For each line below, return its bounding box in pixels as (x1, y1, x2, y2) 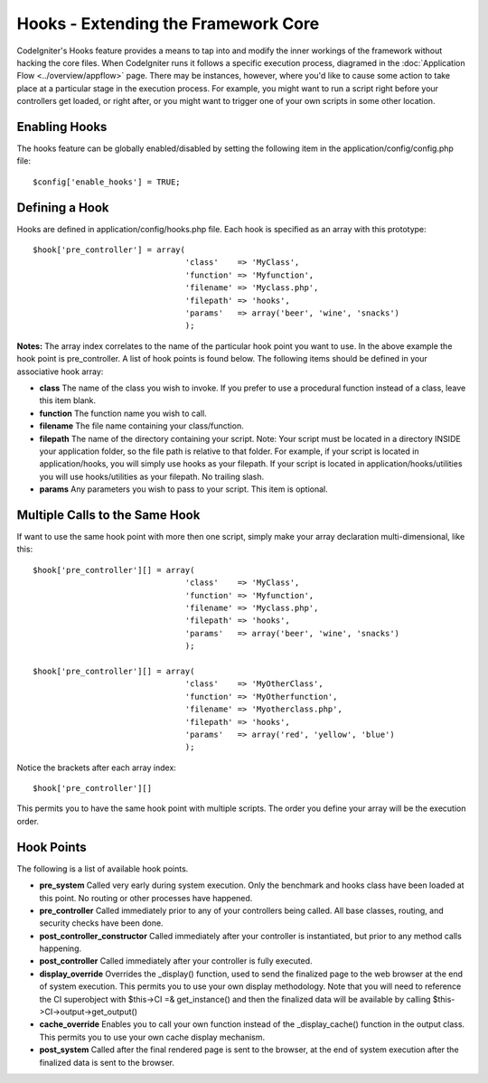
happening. (39, 943, 81, 954)
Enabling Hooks (16, 118, 108, 135)
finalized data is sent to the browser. (39, 1057, 175, 1068)
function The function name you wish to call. (39, 408, 207, 419)
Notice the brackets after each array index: (16, 762, 176, 773)
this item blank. (39, 395, 97, 406)
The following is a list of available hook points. (16, 863, 189, 874)
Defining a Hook (16, 200, 109, 215)
